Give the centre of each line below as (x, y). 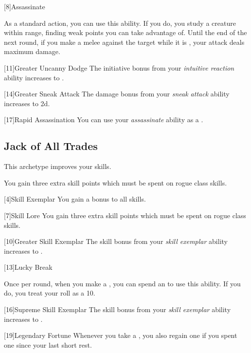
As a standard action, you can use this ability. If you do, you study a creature (120, 23)
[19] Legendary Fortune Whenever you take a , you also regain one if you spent (121, 335)
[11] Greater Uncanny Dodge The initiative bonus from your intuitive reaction (119, 67)
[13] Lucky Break (28, 267)
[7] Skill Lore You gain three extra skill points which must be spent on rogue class (125, 215)
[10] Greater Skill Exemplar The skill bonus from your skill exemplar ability (116, 241)
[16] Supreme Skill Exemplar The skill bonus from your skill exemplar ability (117, 309)
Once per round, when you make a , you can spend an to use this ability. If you (122, 283)
